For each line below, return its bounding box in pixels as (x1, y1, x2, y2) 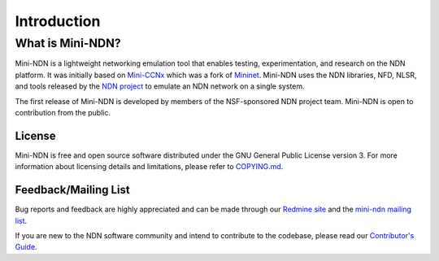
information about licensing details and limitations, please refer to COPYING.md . (15, 162, 284, 172)
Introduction (15, 12, 101, 30)
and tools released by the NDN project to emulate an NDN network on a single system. (15, 81, 305, 91)
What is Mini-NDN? (15, 36, 121, 50)
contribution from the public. (15, 107, 111, 117)
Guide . (15, 242, 37, 252)
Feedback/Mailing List (15, 183, 130, 197)
